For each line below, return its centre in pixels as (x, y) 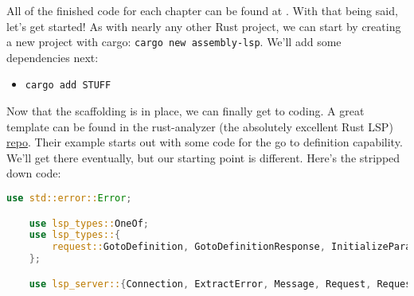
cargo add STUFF (68, 86)
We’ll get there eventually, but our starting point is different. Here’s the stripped (203, 157)
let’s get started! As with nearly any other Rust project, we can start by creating (204, 26)
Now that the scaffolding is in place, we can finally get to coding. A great (186, 111)
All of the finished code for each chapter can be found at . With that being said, (202, 10)
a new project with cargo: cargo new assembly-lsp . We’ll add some (174, 42)
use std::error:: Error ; (69, 199)
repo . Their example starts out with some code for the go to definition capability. (205, 142)
